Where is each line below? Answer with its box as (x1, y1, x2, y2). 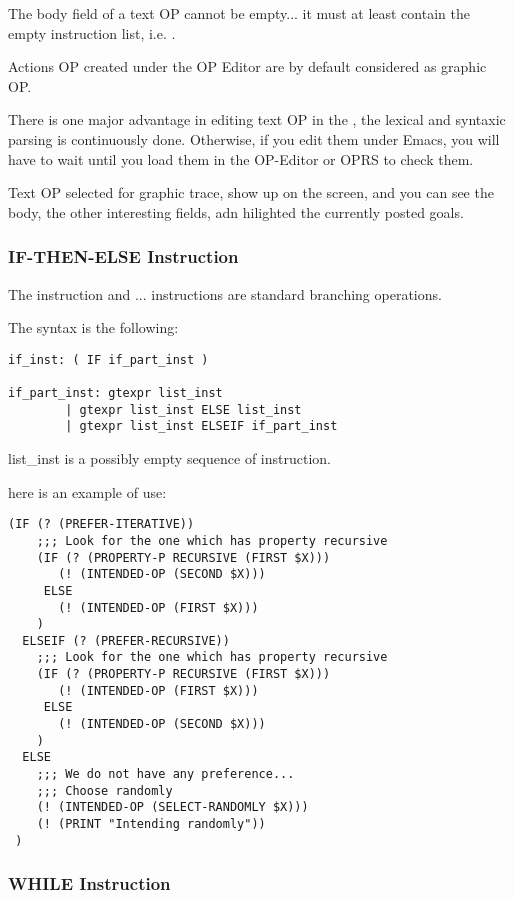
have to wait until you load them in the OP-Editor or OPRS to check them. (8, 148, 474, 169)
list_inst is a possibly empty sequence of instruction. (8, 448, 331, 469)
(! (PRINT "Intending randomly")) (36, 817, 266, 832)
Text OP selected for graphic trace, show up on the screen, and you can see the (8, 182, 494, 203)
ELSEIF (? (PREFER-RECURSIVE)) (22, 633, 230, 648)
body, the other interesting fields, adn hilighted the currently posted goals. (8, 201, 464, 222)
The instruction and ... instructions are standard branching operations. (8, 283, 442, 304)
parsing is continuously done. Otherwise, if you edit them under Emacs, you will (8, 128, 500, 149)
